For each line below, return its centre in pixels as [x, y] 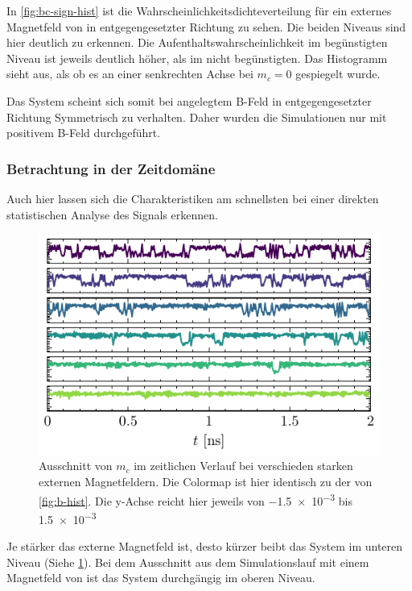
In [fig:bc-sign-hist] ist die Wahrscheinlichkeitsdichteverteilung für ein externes [199, 10]
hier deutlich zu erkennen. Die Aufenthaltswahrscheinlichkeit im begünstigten [197, 42]
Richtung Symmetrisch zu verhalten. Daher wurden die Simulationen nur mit [197, 117]
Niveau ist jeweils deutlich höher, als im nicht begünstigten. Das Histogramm [197, 58]
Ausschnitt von [76, 466]
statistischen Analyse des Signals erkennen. [112, 214]
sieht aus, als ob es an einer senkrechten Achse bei [130, 74]
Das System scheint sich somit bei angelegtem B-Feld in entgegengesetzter [189, 100]
